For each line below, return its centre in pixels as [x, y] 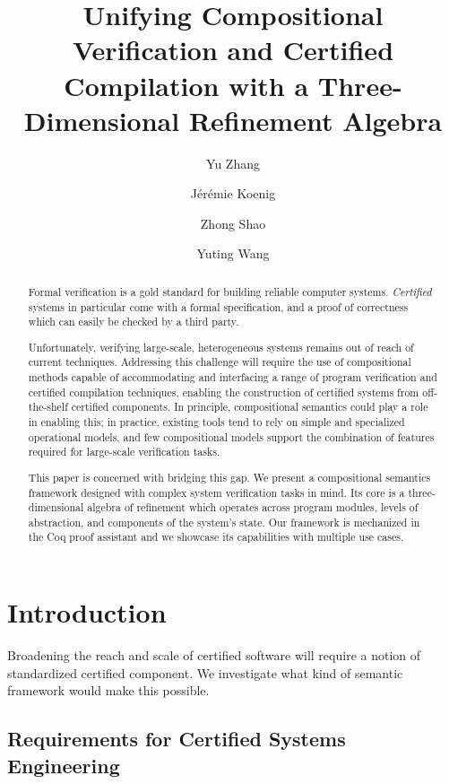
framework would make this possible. [108, 690]
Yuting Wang [233, 253]
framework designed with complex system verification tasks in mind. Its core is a [216, 492]
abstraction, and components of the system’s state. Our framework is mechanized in [224, 522]
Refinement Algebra [315, 120]
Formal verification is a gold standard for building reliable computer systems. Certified [230, 291]
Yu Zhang [233, 163]
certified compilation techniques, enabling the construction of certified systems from [224, 392]
